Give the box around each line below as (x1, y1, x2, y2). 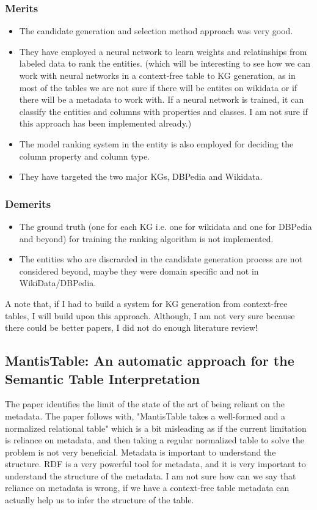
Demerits (5, 196, 51, 211)
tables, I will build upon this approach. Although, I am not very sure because (5, 309, 295, 322)
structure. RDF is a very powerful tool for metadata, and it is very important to (5, 457, 306, 470)
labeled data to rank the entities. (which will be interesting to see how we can (19, 57, 311, 70)
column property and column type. (19, 149, 150, 162)
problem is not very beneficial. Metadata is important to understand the (5, 445, 276, 458)
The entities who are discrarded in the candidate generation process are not (19, 253, 303, 265)
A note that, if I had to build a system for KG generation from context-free (5, 297, 288, 309)
